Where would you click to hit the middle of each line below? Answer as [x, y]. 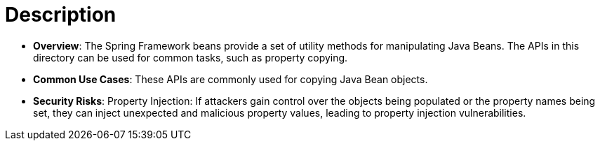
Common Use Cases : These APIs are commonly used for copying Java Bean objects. [231, 79]
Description [61, 15]
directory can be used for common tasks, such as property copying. [191, 57]
